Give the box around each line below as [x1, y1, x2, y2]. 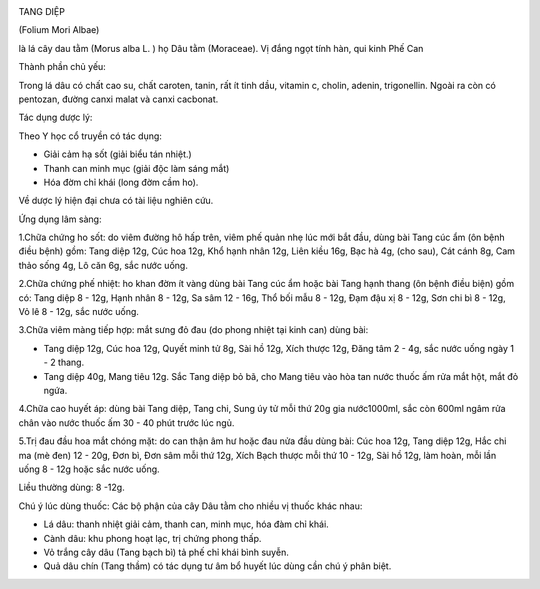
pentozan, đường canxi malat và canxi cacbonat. [18, 93, 219, 105]
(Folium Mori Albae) [18, 24, 100, 36]
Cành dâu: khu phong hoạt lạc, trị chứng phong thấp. [43, 532, 262, 544]
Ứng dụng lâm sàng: [18, 213, 102, 225]
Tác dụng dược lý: [18, 111, 93, 124]
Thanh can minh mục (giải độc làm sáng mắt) [43, 162, 230, 174]
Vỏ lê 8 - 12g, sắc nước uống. [18, 306, 140, 318]
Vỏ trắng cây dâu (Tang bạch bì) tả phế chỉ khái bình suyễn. [43, 546, 289, 558]
